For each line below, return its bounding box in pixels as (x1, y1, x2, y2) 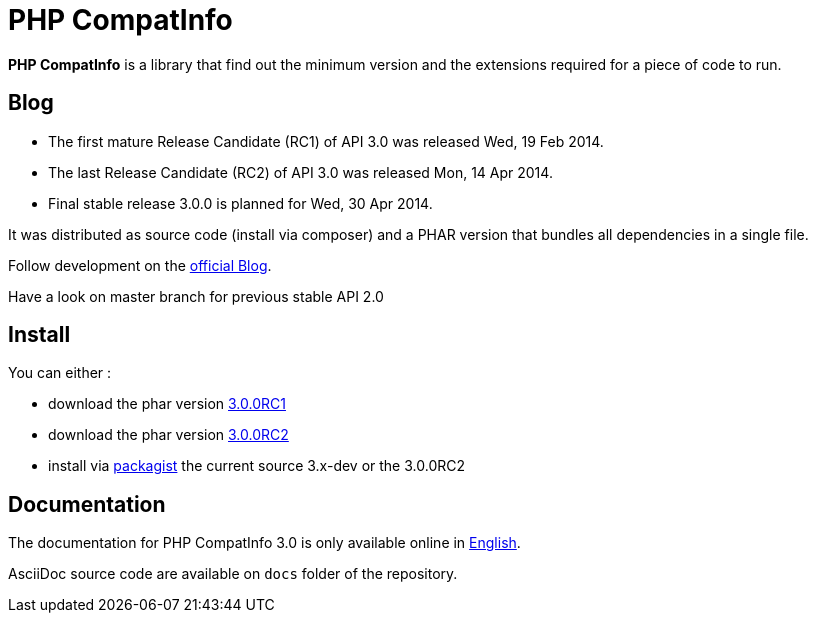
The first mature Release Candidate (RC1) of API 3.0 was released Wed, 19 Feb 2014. (48, 132, 604, 150)
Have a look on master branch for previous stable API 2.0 (8, 287, 384, 305)
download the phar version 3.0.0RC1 (48, 395, 286, 413)
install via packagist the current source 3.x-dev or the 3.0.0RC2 (48, 457, 465, 475)
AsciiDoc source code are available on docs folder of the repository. (8, 565, 458, 583)
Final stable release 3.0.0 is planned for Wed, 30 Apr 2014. (48, 194, 433, 212)
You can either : (8, 364, 112, 382)
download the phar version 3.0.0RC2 (48, 426, 289, 444)
